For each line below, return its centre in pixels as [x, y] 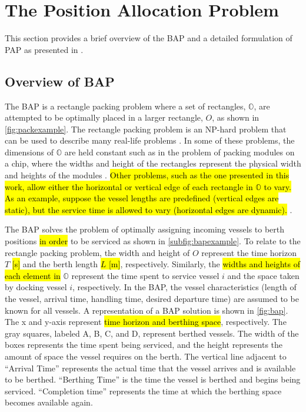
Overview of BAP [60, 81]
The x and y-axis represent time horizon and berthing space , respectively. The [146, 322]
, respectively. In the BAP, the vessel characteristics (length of [184, 287]
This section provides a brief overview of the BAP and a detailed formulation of [149, 38]
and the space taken [263, 275]
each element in [33, 275]
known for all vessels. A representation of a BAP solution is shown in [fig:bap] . [147, 310]
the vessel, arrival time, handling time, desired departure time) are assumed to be [152, 299]
